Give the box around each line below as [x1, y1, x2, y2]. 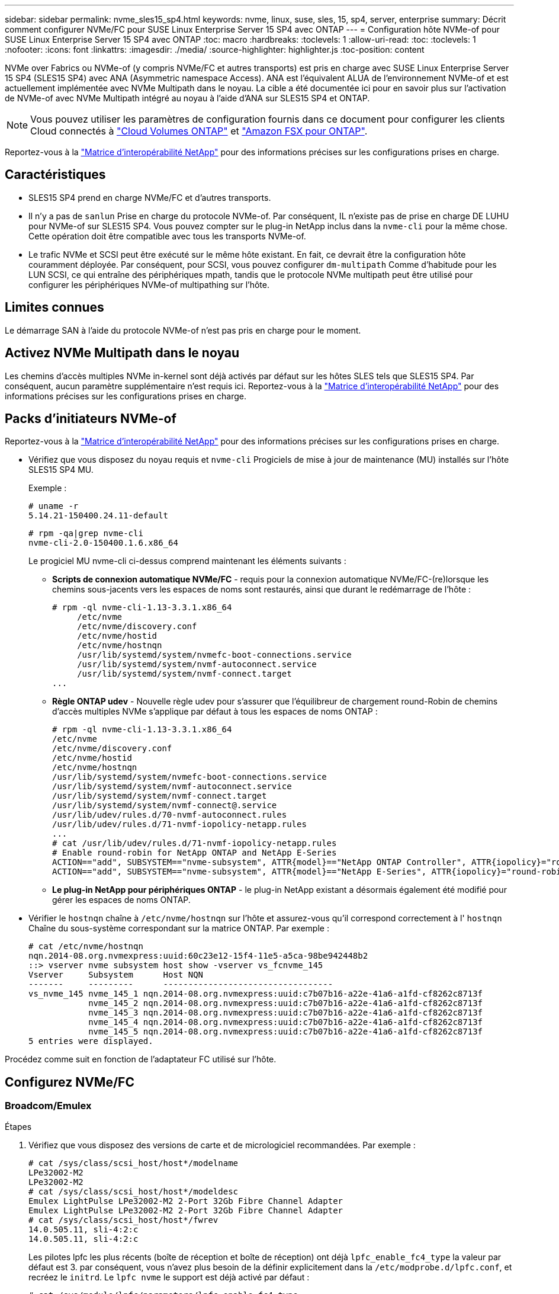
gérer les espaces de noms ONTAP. [52, 895, 191, 905]
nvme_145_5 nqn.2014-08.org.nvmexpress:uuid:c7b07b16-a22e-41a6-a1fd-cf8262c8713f [88, 1027, 483, 1037]
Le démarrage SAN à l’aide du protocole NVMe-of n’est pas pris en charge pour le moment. [5, 325, 361, 335]
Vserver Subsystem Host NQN [28, 970, 204, 980]
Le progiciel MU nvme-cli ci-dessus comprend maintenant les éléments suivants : [28, 556, 346, 566]
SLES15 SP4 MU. [28, 465, 94, 475]
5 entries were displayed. [28, 1036, 153, 1046]
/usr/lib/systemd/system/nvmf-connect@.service [52, 800, 277, 811]
